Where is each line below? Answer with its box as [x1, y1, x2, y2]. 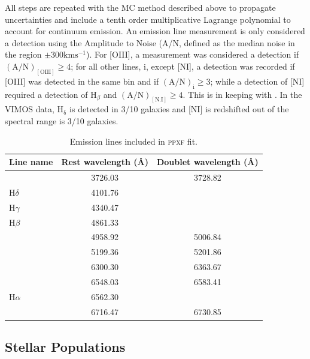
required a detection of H [5, 88, 97, 100]
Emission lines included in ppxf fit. [69, 134, 197, 147]
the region [5, 48, 42, 61]
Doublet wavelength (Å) [156, 155, 259, 168]
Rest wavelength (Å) [61, 155, 148, 168]
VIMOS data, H [5, 103, 64, 115]
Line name [9, 155, 53, 168]
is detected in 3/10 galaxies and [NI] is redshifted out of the [69, 103, 289, 115]
